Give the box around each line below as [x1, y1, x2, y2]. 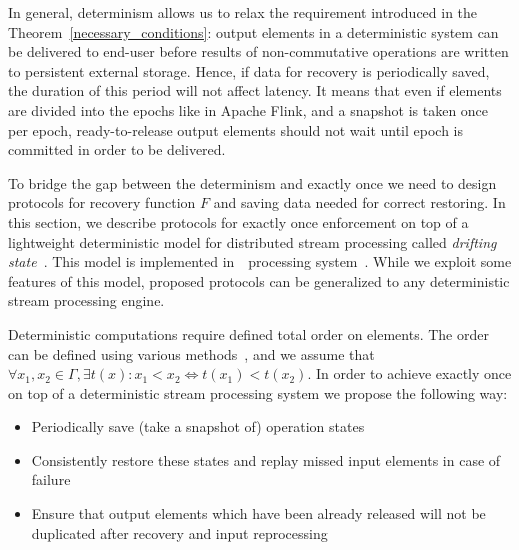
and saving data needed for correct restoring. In [213, 192, 506, 213]
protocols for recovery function [8, 192, 196, 213]
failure [31, 469, 71, 490]
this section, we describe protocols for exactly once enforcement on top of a [8, 211, 469, 232]
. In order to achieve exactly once [307, 363, 512, 384]
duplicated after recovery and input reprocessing [31, 522, 328, 543]
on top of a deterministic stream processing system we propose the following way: [8, 382, 508, 403]
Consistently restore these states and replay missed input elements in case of [31, 449, 501, 470]
